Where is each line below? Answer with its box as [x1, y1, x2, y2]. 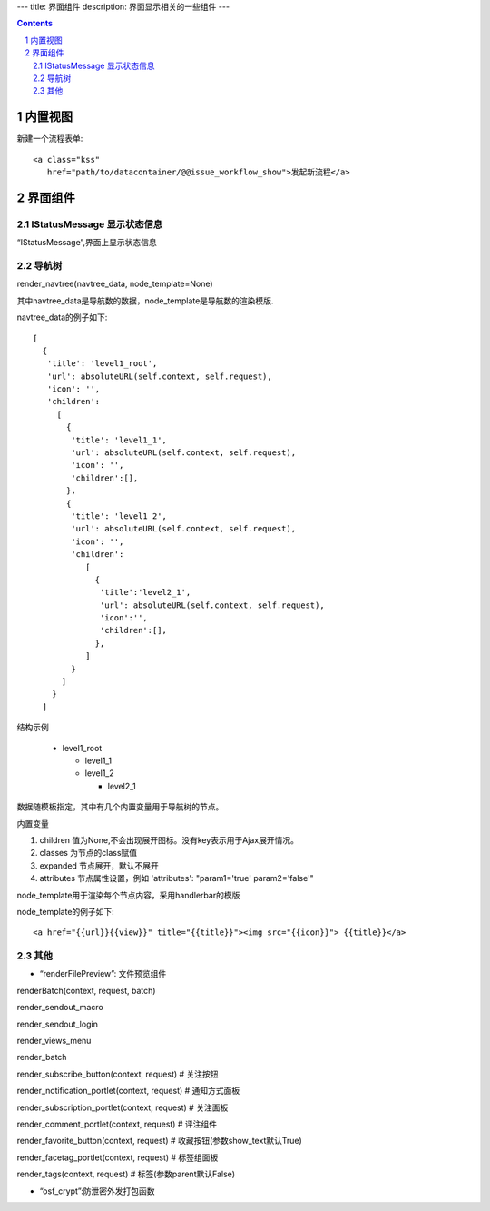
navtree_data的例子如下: [16, 312, 108, 323]
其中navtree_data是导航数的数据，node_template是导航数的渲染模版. [16, 295, 274, 306]
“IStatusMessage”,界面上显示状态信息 [16, 237, 158, 248]
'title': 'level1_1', [71, 434, 168, 445]
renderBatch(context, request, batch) [16, 985, 156, 996]
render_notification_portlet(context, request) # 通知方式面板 [16, 1086, 240, 1097]
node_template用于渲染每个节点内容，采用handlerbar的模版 [16, 889, 240, 900]
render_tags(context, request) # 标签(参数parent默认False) [16, 1168, 236, 1180]
